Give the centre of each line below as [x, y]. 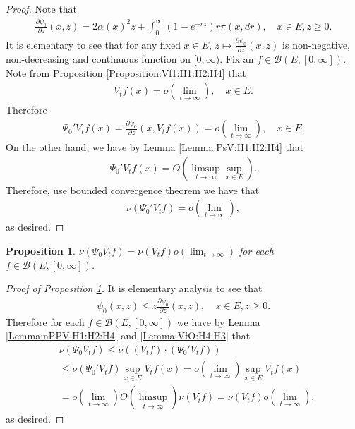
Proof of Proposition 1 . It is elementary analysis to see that [134, 288]
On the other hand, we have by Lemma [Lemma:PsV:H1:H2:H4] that [155, 147]
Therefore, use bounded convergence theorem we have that [133, 189]
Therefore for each [45, 321]
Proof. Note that [42, 8]
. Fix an [237, 59]
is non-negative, [316, 44]
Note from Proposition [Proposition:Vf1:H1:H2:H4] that [126, 72]
